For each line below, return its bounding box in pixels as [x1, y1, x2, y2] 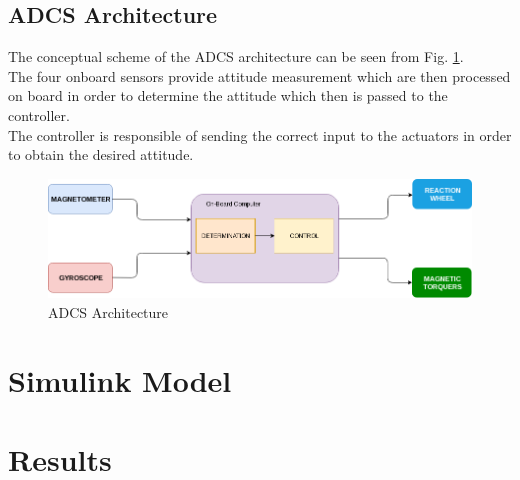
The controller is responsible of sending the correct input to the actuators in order [8, 124, 512, 145]
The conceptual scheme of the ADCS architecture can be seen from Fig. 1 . [8, 46, 464, 67]
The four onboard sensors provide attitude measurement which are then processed [8, 65, 511, 86]
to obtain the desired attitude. [8, 144, 194, 165]
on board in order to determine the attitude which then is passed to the [8, 85, 448, 106]
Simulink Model [8, 360, 232, 401]
